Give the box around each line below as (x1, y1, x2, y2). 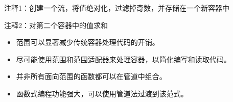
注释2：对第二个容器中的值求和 (4, 19, 108, 30)
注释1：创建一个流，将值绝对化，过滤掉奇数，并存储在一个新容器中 (4, 3, 229, 13)
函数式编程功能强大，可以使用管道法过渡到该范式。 (16, 88, 188, 98)
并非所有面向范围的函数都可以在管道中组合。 (16, 71, 167, 82)
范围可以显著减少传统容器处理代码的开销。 (16, 37, 159, 47)
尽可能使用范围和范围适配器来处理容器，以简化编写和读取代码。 (16, 54, 231, 64)
